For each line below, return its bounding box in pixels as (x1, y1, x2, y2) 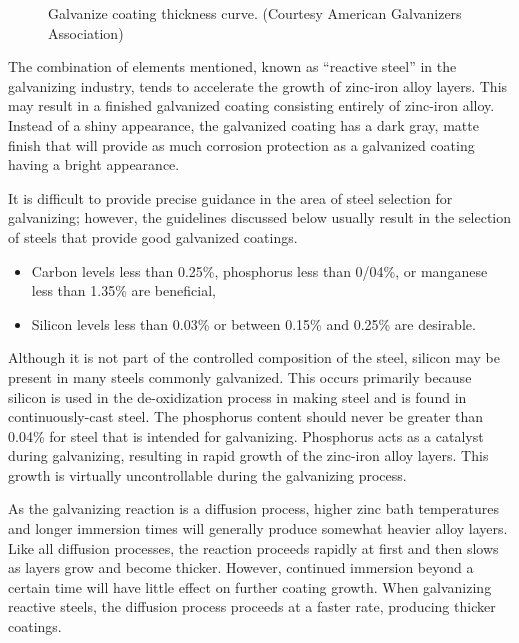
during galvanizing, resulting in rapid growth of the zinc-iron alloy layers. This (8, 445, 489, 466)
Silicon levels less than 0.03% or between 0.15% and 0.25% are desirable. (31, 313, 476, 334)
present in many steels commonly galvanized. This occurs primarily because (8, 366, 472, 387)
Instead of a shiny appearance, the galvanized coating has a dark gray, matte (8, 114, 479, 135)
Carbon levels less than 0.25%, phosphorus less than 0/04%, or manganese (31, 260, 488, 281)
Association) (48, 22, 124, 43)
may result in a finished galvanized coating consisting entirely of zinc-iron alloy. (8, 95, 495, 116)
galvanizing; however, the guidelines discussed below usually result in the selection (8, 207, 512, 228)
